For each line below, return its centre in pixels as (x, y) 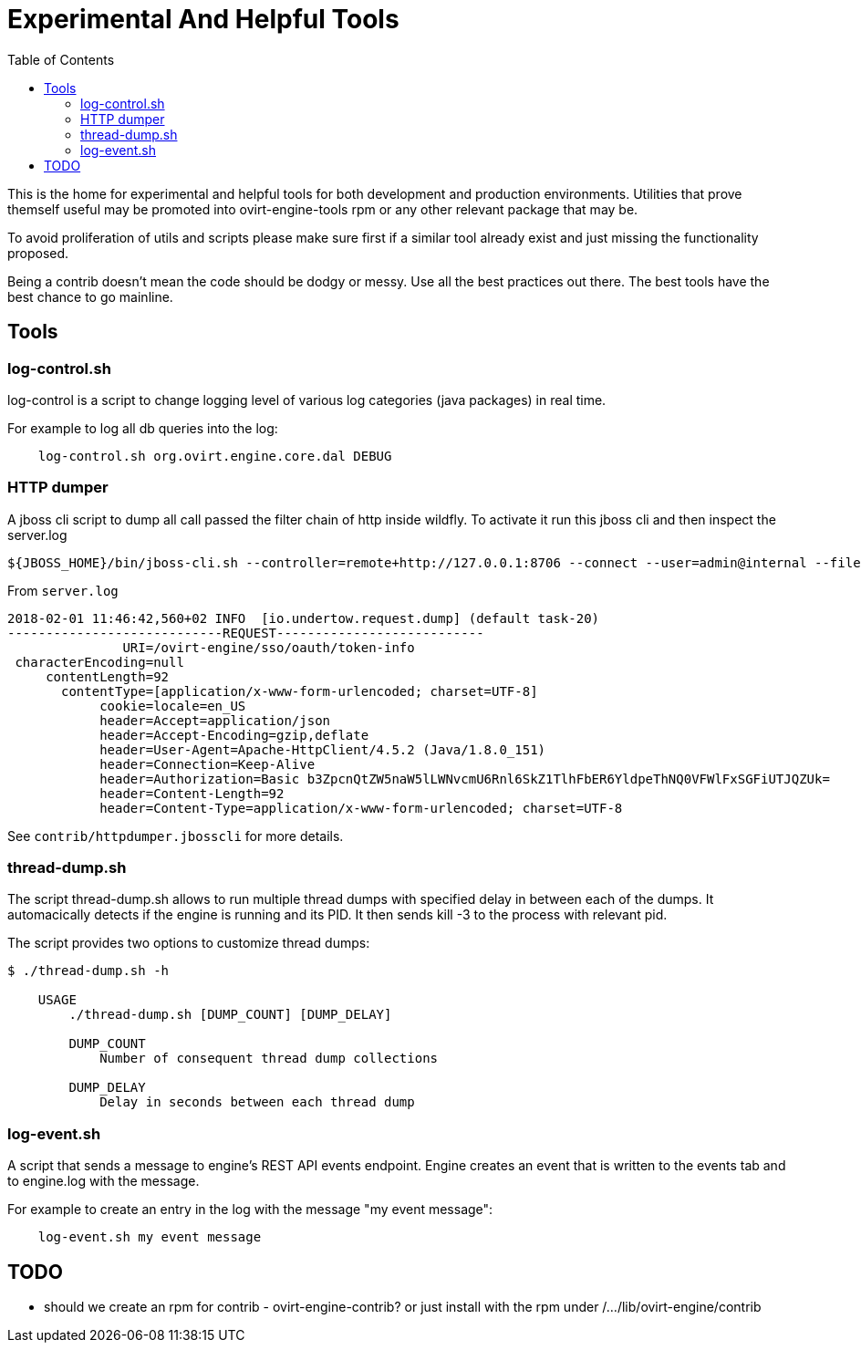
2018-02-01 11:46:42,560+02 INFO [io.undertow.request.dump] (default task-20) (304, 618)
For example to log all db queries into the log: (143, 428)
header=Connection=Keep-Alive (207, 764)
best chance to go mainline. (90, 296)
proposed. (38, 253)
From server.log (63, 590)
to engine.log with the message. (104, 1181)
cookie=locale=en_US (173, 706)
